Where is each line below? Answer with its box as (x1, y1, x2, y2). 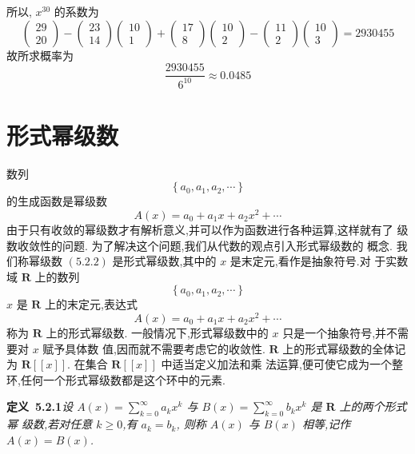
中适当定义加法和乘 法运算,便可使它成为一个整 (161, 356, 403, 372)
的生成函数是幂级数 (6, 193, 107, 209)
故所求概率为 (6, 46, 74, 63)
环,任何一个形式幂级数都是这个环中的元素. (6, 371, 225, 388)
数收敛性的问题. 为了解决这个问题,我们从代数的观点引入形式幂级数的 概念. (6, 237, 393, 253)
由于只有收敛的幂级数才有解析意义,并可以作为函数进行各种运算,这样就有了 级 (6, 221, 409, 237)
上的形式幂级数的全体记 (282, 340, 406, 356)
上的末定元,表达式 (45, 296, 138, 313)
